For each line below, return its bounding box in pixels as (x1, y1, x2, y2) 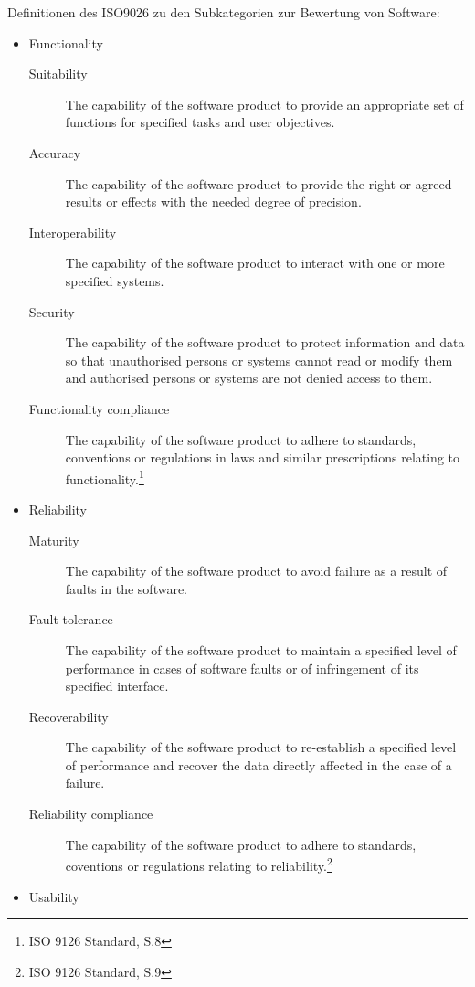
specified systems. (65, 271, 164, 290)
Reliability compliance (28, 804, 153, 823)
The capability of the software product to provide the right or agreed (65, 174, 452, 193)
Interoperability (28, 222, 117, 241)
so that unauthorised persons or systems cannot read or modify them (65, 350, 453, 369)
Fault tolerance (28, 610, 113, 629)
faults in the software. (65, 578, 187, 598)
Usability (28, 886, 79, 906)
